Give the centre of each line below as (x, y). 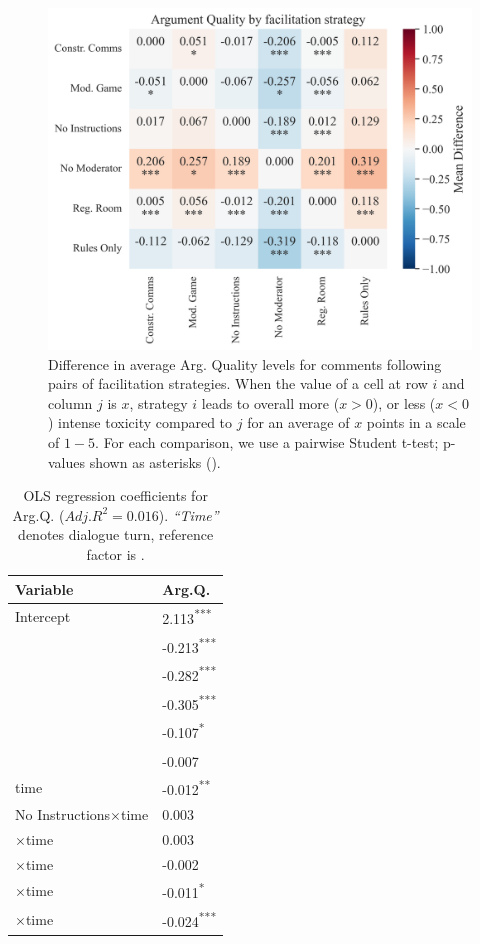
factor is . (115, 553)
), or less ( (404, 402)
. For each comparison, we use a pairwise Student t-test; (267, 441)
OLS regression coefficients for (115, 495)
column (70, 402)
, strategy (158, 402)
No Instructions (63, 813)
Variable (44, 588)
